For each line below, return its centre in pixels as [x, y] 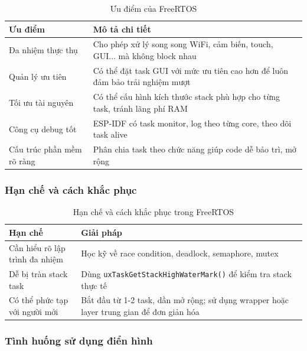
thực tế [94, 285]
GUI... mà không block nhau [145, 56]
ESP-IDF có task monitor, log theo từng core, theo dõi [192, 123]
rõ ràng [22, 160]
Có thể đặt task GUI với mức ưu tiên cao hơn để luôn [191, 70]
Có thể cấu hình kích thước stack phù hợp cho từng [186, 97]
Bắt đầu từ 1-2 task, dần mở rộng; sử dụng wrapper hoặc [185, 300]
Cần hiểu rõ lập [37, 247]
